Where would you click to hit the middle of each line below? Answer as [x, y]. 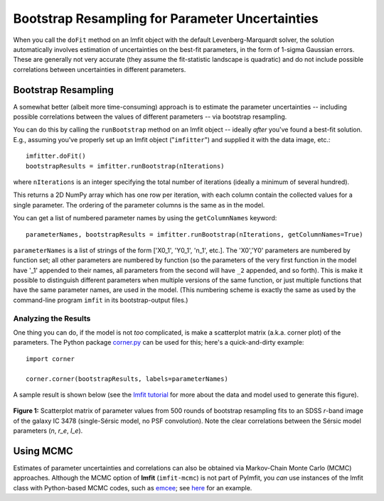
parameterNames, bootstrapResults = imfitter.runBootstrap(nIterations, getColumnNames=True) [194, 234]
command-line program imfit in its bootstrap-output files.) [101, 300]
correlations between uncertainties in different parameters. [100, 69]
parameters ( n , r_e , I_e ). [48, 431]
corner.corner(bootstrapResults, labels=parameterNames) [127, 379]
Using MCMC [43, 451]
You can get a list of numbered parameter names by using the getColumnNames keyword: [145, 218]
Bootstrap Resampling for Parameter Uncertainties [166, 18]
